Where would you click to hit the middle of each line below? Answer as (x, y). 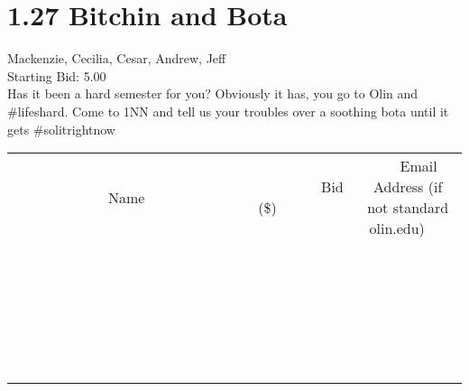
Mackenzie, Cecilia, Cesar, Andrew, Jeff (117, 58)
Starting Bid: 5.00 (57, 75)
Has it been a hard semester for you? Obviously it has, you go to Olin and (213, 93)
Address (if (408, 187)
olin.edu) (397, 228)
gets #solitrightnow (61, 129)
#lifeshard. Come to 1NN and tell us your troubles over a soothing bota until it (228, 111)
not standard (408, 208)
